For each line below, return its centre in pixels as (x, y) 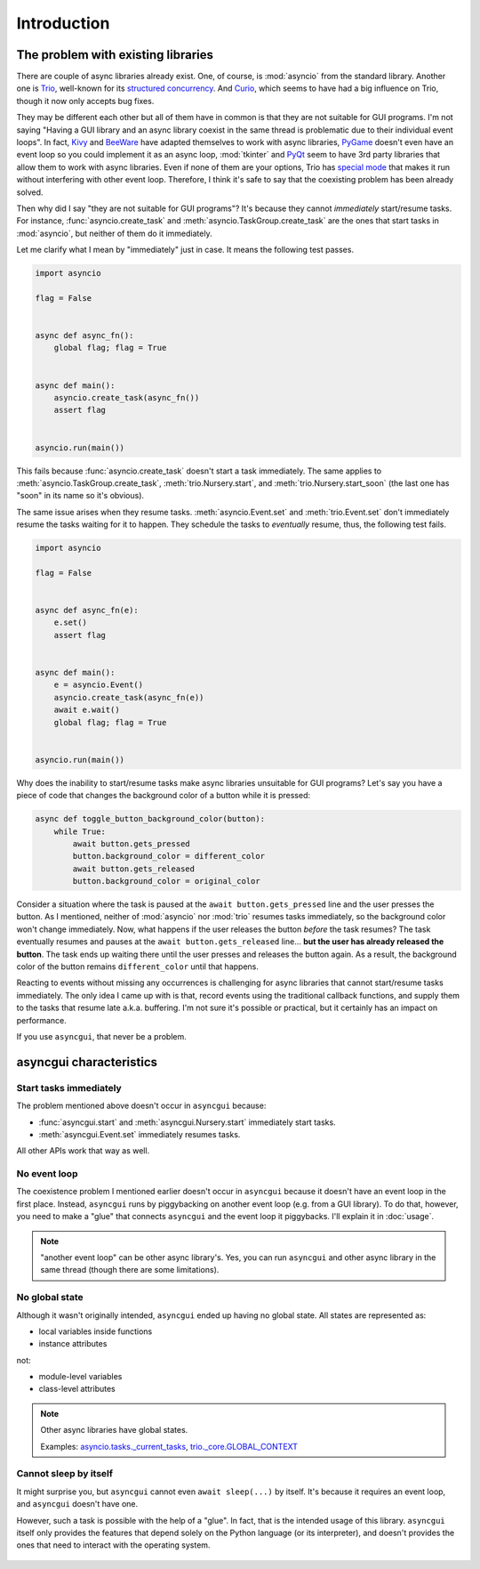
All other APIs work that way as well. (83, 1151)
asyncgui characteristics (87, 1062)
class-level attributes (77, 1389)
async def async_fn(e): (87, 611)
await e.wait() (87, 710)
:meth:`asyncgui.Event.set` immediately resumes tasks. (140, 1134)
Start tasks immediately (69, 1088)
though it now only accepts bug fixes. (85, 101)
